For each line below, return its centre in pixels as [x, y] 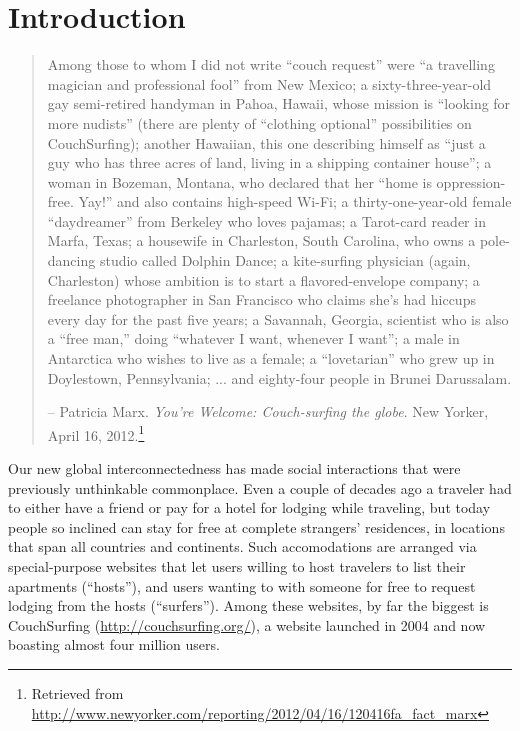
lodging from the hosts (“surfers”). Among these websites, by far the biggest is [248, 605]
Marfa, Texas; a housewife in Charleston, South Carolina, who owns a [261, 240]
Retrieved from [77, 693]
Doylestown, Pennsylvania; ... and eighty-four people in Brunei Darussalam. [279, 377]
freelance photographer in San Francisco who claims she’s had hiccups [261, 299]
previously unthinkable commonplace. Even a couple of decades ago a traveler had [260, 487]
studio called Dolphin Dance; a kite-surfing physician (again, [285, 260]
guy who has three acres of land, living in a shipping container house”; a [269, 162]
